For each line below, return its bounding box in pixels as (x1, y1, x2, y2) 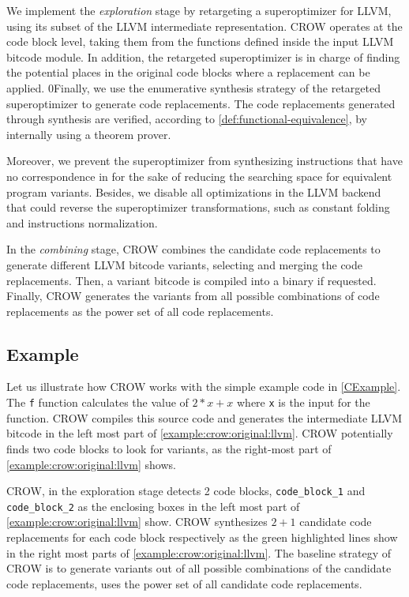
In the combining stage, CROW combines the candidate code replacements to (6, 241, 381, 257)
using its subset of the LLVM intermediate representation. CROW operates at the (6, 17, 403, 34)
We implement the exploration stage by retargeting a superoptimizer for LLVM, (6, 2, 392, 18)
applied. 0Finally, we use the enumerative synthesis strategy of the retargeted (6, 79, 381, 96)
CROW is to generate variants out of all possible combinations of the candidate (6, 560, 392, 576)
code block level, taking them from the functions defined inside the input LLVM (6, 33, 394, 50)
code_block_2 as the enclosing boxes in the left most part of (6, 497, 300, 514)
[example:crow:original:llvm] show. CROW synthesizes (6, 513, 268, 530)
